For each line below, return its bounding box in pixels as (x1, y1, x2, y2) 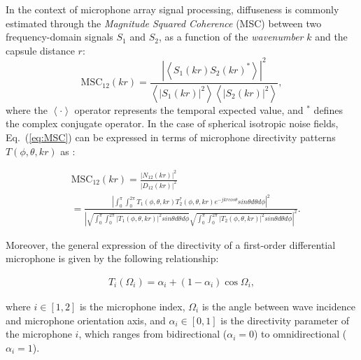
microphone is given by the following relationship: (6, 251, 219, 266)
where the (6, 102, 48, 117)
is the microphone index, (79, 298, 185, 313)
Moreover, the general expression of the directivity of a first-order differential (6, 237, 336, 252)
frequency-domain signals (6, 29, 113, 44)
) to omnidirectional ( (254, 326, 347, 341)
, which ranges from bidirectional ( (78, 326, 227, 341)
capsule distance (6, 43, 75, 57)
